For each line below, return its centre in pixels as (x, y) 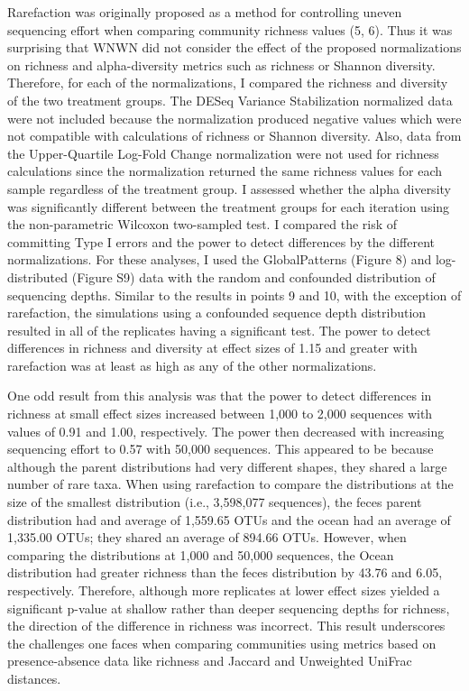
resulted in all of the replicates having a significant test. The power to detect (219, 330)
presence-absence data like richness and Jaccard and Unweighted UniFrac (210, 661)
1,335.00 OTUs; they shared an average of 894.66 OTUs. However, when (207, 537)
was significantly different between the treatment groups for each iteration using (229, 206)
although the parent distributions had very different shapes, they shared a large (227, 466)
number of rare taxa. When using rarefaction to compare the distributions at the (230, 484)
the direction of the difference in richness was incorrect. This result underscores (226, 626)
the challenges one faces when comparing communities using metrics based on (222, 643)
